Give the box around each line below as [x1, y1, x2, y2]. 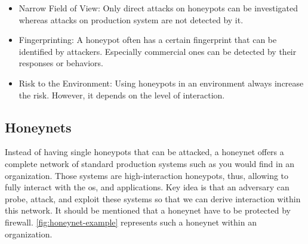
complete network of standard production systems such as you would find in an [5, 157, 295, 169]
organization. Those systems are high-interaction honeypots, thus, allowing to [5, 169, 289, 181]
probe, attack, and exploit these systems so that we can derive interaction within [5, 192, 301, 205]
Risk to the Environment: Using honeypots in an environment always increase [19, 76, 304, 89]
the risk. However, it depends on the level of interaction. [19, 88, 225, 101]
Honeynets [5, 118, 72, 136]
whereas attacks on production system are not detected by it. [19, 13, 244, 26]
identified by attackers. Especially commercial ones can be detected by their [19, 45, 297, 57]
